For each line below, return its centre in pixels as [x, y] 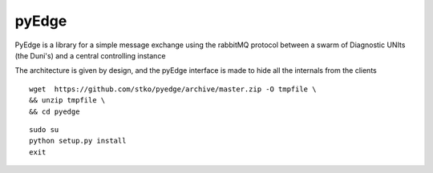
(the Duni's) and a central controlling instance [90, 55]
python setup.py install [78, 141]
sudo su [44, 129]
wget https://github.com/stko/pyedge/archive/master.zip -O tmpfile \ [173, 89]
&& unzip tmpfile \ [67, 101]
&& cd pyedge [55, 111]
